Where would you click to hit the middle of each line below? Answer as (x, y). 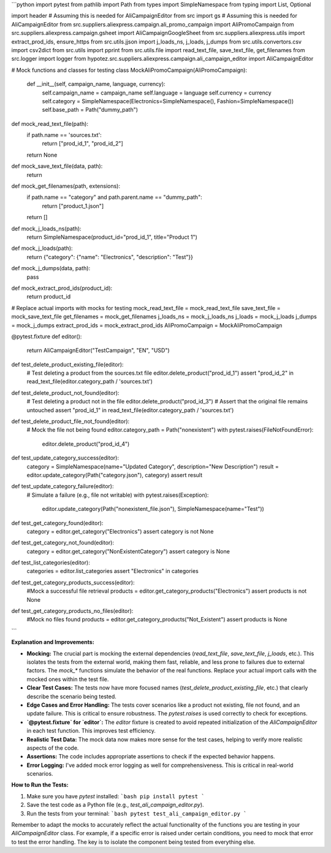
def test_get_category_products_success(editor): (73, 582)
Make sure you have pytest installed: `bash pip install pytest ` (116, 796)
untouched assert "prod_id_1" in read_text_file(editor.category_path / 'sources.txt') (130, 410)
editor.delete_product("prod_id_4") (86, 444)
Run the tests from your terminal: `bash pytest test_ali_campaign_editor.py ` (137, 813)
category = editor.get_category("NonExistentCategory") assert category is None (128, 551)
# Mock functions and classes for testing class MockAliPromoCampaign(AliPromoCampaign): (129, 70)
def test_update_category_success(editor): (65, 458)
